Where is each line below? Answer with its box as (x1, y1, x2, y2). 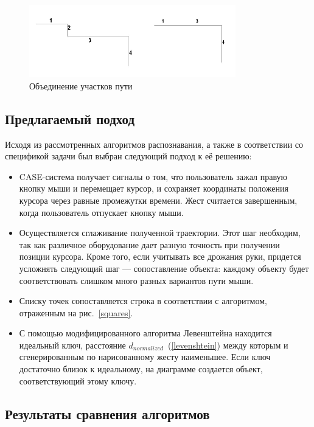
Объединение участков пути (29, 79, 133, 92)
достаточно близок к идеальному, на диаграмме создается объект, (19, 363, 263, 375)
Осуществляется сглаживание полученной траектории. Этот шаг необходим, (19, 226, 301, 239)
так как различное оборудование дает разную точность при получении (19, 238, 280, 251)
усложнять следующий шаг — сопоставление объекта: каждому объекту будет (19, 262, 309, 274)
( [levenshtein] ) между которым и (167, 338, 288, 351)
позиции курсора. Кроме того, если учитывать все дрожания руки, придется (19, 250, 301, 263)
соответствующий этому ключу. (19, 374, 137, 387)
